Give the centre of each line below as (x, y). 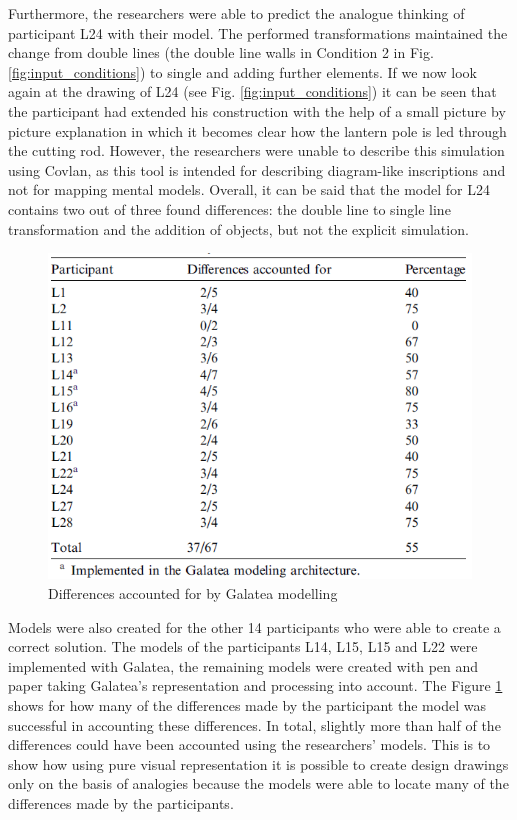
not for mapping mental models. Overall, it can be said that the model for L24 (249, 189)
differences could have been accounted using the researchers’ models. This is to (249, 744)
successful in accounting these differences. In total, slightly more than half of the (254, 724)
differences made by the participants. (121, 802)
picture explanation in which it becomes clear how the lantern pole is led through (257, 130)
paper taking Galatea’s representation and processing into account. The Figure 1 (255, 685)
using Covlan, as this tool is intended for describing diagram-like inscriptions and (257, 169)
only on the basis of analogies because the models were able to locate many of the (258, 783)
